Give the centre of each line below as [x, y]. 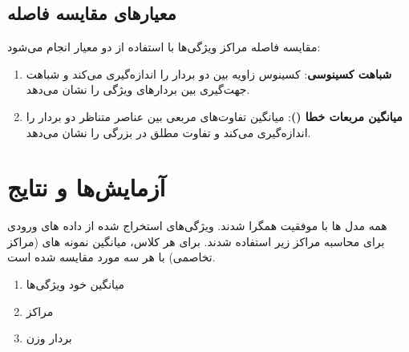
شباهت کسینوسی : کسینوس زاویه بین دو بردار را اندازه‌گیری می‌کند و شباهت [209, 73]
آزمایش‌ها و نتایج [87, 187]
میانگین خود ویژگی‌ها [75, 284]
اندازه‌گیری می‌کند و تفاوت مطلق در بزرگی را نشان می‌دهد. [168, 132]
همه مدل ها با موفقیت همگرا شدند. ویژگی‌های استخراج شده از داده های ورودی [197, 226]
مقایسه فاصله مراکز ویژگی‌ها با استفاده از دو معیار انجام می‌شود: [164, 47]
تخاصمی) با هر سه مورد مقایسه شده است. [111, 257]
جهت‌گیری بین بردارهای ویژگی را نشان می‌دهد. [138, 89]
